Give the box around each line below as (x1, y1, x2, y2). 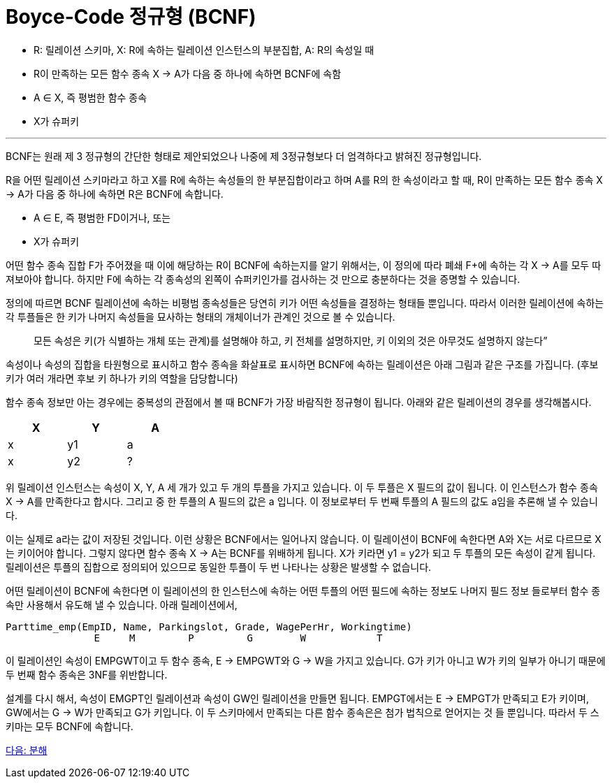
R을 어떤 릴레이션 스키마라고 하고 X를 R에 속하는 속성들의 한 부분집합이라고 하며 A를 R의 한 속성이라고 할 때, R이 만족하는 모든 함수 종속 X (6, 173, 603, 186)
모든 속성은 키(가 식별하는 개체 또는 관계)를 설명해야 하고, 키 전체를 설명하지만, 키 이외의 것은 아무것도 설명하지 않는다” (34, 334, 548, 347)
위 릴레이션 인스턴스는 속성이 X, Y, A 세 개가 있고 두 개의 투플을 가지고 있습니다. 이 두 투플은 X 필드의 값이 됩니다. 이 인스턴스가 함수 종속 (6, 481, 598, 493)
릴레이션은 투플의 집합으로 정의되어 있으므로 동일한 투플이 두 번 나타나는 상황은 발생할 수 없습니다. (6, 560, 432, 573)
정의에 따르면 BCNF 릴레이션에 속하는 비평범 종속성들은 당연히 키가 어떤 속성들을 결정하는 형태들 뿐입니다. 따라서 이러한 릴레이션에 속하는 (6, 296, 604, 309)
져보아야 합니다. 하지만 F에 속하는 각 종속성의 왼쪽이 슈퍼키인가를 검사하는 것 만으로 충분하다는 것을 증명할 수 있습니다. (6, 273, 520, 285)
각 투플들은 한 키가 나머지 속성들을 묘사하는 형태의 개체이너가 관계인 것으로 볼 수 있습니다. (6, 310, 395, 323)
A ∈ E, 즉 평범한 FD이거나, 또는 (34, 211, 171, 224)
